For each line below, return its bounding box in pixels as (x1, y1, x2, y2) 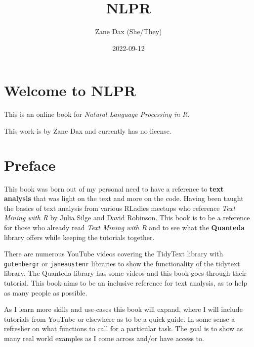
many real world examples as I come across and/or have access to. (4, 333, 204, 343)
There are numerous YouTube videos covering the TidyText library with (4, 248, 223, 259)
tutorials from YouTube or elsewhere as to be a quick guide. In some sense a (4, 313, 235, 324)
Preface (4, 154, 56, 175)
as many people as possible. (4, 287, 87, 297)
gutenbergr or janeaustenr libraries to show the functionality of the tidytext (4, 258, 240, 268)
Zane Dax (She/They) (95, 26, 162, 37)
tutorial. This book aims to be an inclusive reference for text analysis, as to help (4, 277, 248, 288)
